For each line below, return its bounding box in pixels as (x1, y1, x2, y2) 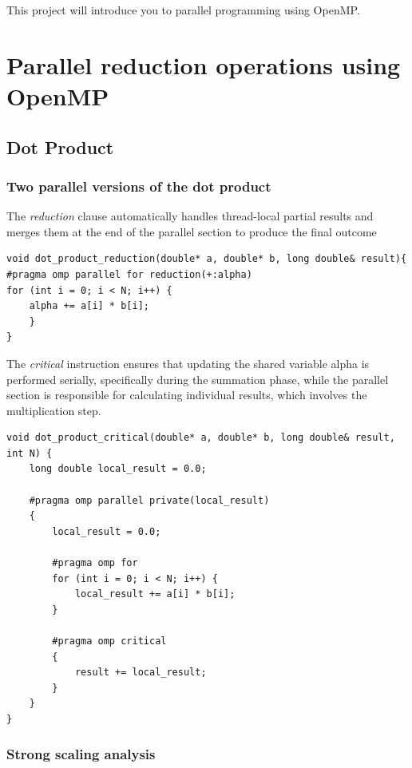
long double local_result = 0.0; (29, 463, 207, 475)
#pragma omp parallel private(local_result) (29, 494, 270, 506)
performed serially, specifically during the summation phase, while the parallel (6, 370, 389, 387)
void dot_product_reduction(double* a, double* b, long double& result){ (6, 253, 407, 265)
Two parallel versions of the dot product (6, 176, 271, 196)
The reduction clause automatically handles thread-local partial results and (6, 208, 374, 224)
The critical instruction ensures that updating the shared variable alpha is (6, 354, 370, 371)
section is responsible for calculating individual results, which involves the (6, 386, 367, 403)
